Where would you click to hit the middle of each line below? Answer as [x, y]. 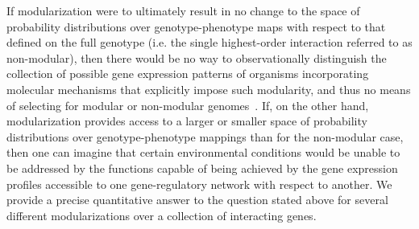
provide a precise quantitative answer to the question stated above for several [197, 200]
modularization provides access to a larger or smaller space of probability [187, 121]
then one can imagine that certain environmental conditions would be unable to [203, 152]
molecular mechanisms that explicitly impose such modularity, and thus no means [209, 89]
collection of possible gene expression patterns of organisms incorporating [188, 74]
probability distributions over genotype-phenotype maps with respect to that [196, 26]
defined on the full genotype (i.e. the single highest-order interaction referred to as [209, 42]
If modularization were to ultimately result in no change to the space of [183, 10]
